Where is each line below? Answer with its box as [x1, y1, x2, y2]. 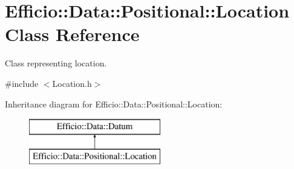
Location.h [52, 77, 92, 89]
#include [5, 77, 39, 89]
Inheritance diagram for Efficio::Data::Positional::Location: [5, 97, 223, 110]
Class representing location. [5, 57, 107, 69]
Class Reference [5, 22, 140, 46]
